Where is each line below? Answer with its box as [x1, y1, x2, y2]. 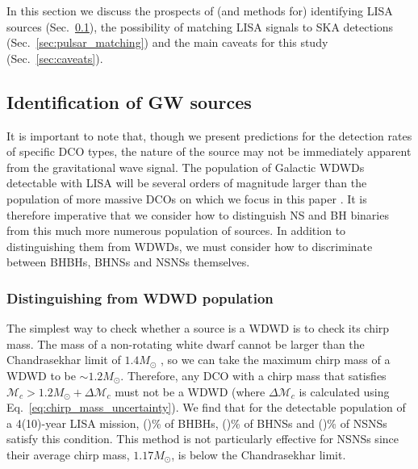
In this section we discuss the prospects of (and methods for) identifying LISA [6, 2, 393, 19]
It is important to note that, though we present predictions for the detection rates [6, 127, 412, 144]
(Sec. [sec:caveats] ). [6, 49, 103, 66]
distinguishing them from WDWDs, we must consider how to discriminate [6, 237, 373, 254]
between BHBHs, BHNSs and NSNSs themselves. [6, 253, 250, 270]
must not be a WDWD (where [115, 383, 265, 400]
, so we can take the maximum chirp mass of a [160, 351, 391, 368]
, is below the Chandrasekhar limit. [171, 446, 346, 463]
